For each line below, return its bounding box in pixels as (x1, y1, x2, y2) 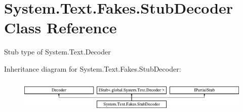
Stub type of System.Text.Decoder (4, 46, 111, 57)
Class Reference (4, 17, 117, 38)
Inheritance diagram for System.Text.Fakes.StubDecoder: (4, 63, 181, 74)
